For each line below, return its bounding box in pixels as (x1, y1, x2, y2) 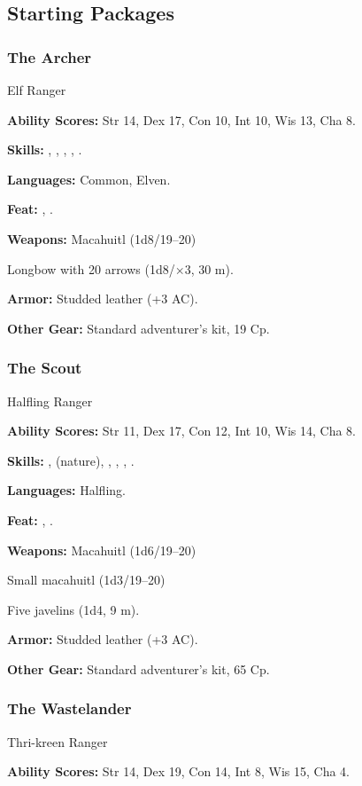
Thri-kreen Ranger (7, 732, 108, 751)
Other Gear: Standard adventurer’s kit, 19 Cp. (7, 318, 270, 337)
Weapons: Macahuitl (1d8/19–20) (7, 229, 196, 248)
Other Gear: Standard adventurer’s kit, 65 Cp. (7, 659, 270, 678)
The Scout (7, 357, 82, 379)
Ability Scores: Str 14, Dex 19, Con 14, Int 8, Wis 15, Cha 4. (7, 762, 350, 781)
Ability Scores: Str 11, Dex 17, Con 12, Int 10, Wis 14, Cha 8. (7, 421, 356, 440)
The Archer (7, 45, 92, 67)
